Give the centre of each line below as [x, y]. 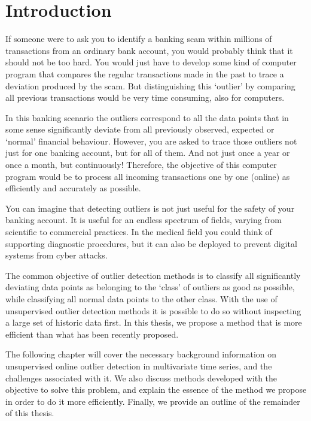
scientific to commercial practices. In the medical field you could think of [139, 232]
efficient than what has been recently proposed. [92, 334]
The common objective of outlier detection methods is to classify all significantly [153, 275]
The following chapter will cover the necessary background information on [141, 354]
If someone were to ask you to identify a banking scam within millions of [139, 39]
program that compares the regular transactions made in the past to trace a [145, 73]
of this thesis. [30, 413]
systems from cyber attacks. [57, 255]
